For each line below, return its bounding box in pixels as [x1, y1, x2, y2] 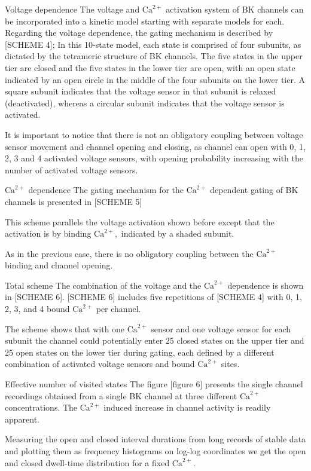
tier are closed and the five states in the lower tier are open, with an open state [5, 61, 295, 74]
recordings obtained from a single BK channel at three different [5, 389, 237, 402]
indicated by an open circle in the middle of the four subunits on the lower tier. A [5, 73, 305, 85]
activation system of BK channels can [166, 3, 304, 15]
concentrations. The [5, 401, 78, 414]
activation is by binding [5, 227, 92, 240]
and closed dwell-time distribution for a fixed [5, 456, 170, 469]
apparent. [5, 412, 40, 425]
